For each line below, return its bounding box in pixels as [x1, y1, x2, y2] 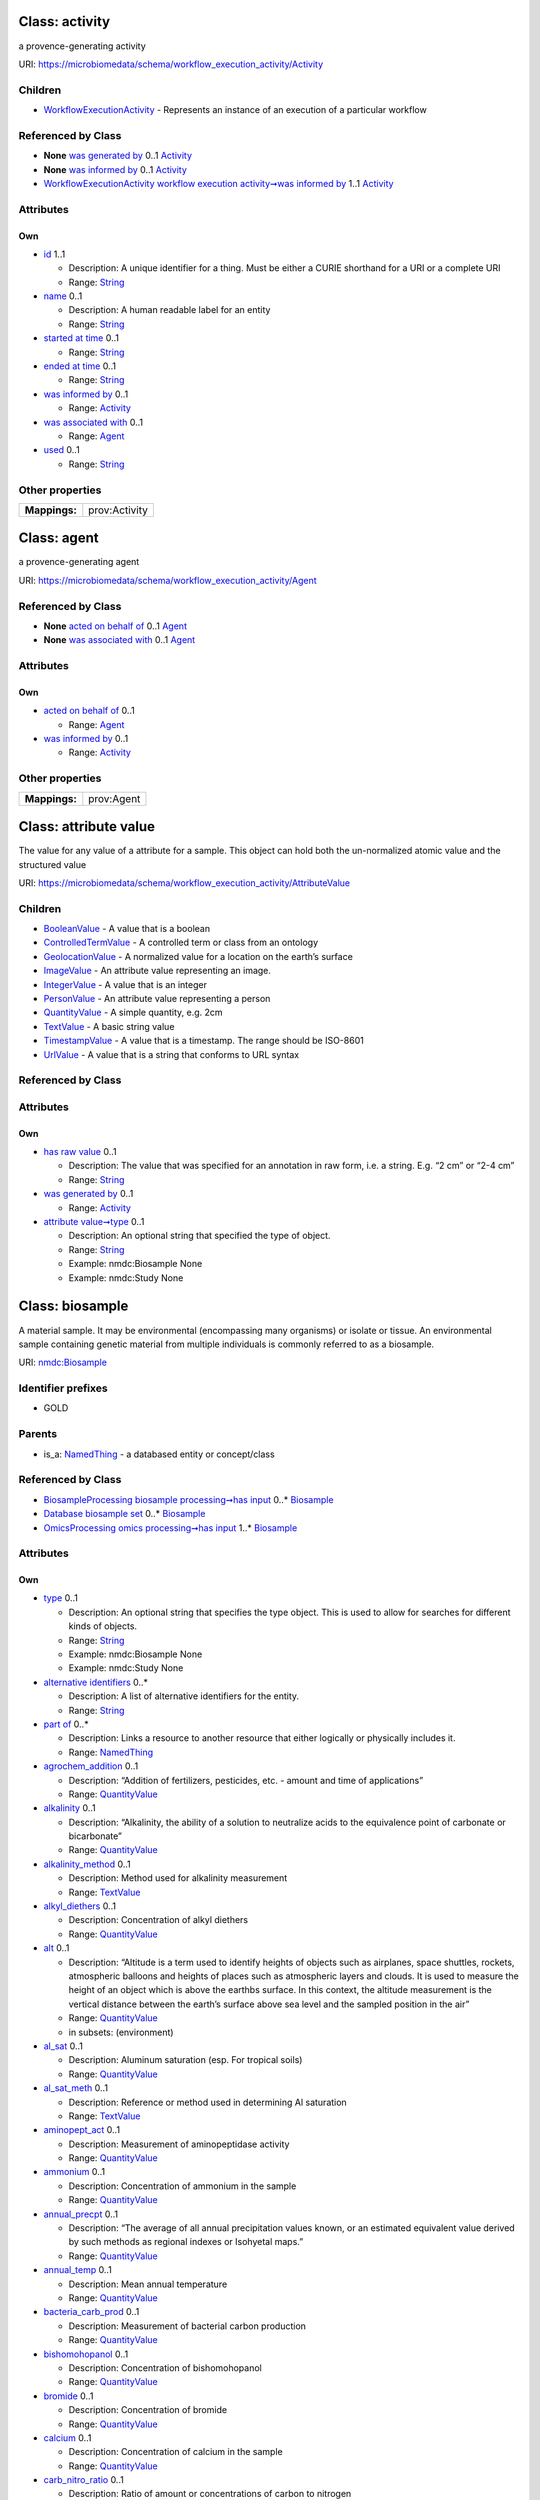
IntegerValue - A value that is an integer [43, 978, 207, 990]
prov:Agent [88, 791, 141, 805]
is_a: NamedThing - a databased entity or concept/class [43, 1448, 275, 1460]
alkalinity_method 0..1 [43, 1858, 131, 1870]
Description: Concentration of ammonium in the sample [68, 2180, 297, 2192]
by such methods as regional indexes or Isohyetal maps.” [68, 2236, 304, 2248]
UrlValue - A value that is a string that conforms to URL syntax [43, 1048, 300, 1060]
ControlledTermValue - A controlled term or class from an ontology [43, 936, 319, 949]
